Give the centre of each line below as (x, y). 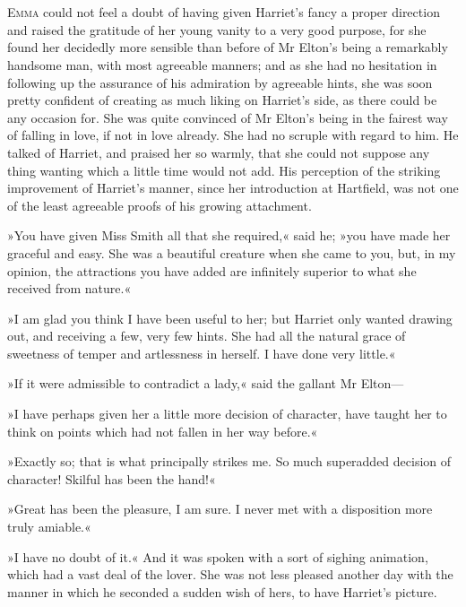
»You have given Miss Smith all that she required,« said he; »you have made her (229, 235)
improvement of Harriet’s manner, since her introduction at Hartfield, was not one (233, 188)
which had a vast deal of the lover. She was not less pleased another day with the (230, 574)
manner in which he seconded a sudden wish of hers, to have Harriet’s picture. (222, 591)
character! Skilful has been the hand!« (112, 478)
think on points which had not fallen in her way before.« (163, 431)
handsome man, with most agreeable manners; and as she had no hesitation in (222, 64)
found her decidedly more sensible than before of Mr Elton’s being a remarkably (228, 47)
